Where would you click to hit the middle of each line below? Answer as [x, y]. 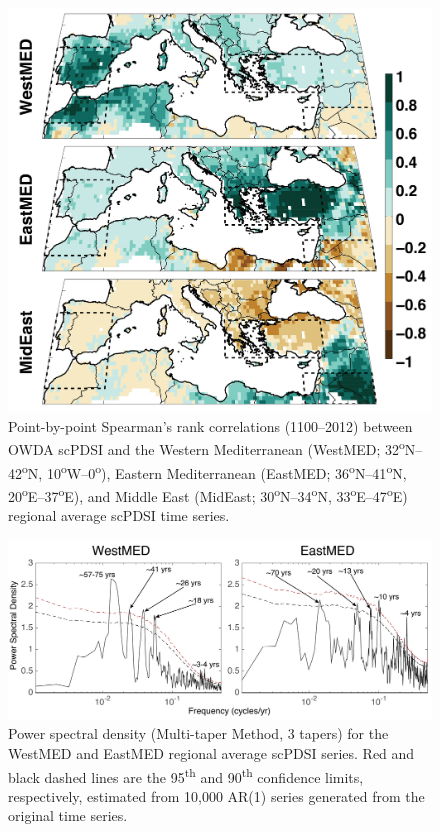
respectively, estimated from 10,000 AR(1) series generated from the [216, 795]
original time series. [68, 815]
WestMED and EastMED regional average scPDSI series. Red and [211, 752]
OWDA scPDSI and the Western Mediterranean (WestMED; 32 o [206, 447]
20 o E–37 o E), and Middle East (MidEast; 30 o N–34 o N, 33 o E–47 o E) [208, 494]
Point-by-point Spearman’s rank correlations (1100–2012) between [210, 425]
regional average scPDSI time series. [119, 515]
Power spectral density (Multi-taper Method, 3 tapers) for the [198, 733]
